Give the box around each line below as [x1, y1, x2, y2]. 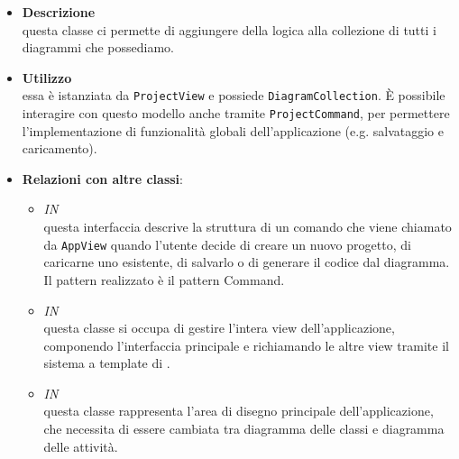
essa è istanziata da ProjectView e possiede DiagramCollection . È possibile [22, 86, 445, 105]
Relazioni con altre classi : [22, 169, 183, 188]
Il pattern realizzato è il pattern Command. [43, 270, 285, 289]
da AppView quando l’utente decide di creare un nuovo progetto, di [43, 234, 411, 253]
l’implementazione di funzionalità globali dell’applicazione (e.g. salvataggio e [22, 121, 444, 140]
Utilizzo [22, 68, 72, 87]
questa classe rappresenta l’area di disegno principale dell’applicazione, [43, 401, 434, 420]
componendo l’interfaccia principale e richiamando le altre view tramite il [43, 335, 449, 354]
